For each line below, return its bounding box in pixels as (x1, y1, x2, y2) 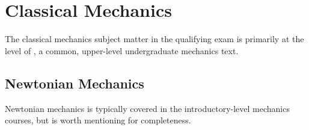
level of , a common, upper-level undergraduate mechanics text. (5, 44, 239, 57)
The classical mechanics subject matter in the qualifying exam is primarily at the (5, 32, 304, 45)
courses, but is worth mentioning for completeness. (5, 114, 191, 126)
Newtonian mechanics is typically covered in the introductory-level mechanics (5, 102, 290, 114)
